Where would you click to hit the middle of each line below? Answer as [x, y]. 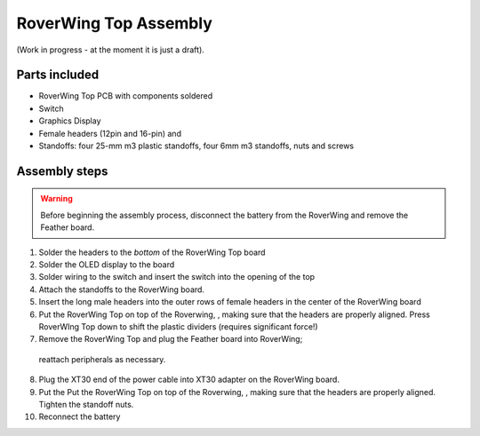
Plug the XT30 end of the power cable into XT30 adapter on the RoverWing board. [189, 380]
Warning [56, 199]
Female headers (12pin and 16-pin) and [110, 133]
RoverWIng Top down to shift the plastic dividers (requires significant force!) [179, 326]
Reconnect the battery [80, 416]
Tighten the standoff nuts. [86, 404]
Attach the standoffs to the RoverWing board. [121, 289]
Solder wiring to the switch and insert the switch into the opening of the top [177, 277]
